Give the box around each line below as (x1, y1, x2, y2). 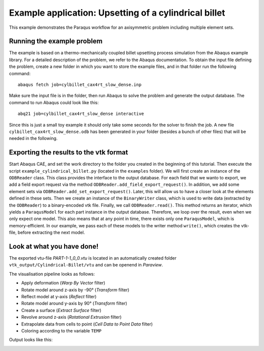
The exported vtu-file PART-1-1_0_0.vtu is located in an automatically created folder (9, 255, 177, 261)
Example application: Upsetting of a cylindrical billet (9, 7, 225, 18)
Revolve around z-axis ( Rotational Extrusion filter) (21, 314, 122, 320)
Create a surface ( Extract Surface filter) (21, 307, 102, 313)
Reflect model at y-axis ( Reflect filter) (21, 294, 97, 300)
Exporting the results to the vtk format (9, 148, 128, 156)
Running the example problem (9, 37, 103, 45)
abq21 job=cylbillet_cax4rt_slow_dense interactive (18, 111, 144, 117)
